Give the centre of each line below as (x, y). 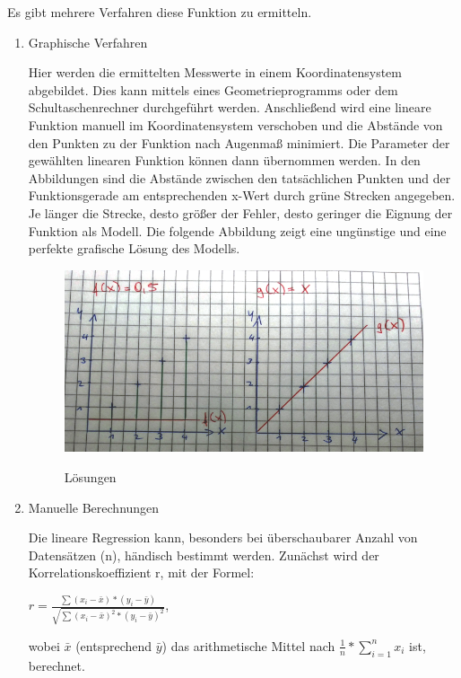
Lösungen (90, 476)
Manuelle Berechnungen (94, 507)
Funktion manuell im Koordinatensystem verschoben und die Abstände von (235, 124)
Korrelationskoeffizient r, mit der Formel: (141, 572)
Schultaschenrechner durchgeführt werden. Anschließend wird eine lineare (230, 107)
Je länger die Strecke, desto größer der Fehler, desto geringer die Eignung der (240, 212)
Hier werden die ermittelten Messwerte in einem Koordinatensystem (215, 72)
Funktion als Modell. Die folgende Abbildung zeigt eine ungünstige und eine (237, 230)
